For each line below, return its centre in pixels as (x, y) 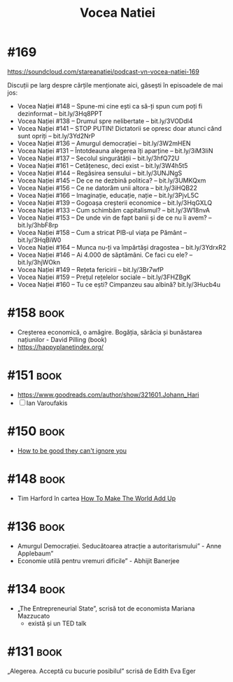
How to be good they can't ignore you (72, 450)
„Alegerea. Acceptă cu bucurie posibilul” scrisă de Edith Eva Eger (101, 671)
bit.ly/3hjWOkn (39, 262)
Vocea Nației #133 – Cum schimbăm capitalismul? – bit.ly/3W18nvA (113, 210)
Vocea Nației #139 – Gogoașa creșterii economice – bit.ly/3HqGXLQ (115, 203)
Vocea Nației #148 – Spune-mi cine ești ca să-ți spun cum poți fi (110, 106)
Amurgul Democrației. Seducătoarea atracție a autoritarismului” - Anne (119, 546)
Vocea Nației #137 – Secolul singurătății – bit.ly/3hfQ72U (98, 158)
